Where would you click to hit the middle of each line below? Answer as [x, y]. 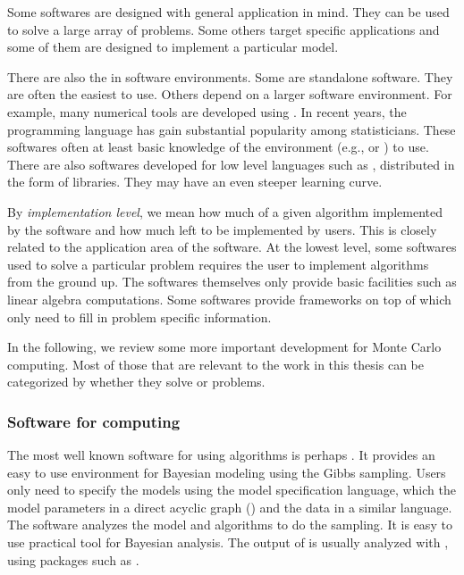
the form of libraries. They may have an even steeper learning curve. [195, 182]
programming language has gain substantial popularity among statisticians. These [232, 129]
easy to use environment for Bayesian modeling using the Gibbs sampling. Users [227, 472]
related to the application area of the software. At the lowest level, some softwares [232, 247]
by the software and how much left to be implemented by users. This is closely [222, 229]
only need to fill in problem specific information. [139, 317]
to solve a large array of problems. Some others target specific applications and [224, 29]
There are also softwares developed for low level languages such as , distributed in [231, 164]
